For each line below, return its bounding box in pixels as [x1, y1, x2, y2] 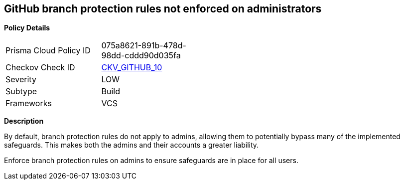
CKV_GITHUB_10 [101, 62, 162, 73]
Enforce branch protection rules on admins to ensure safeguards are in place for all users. [4, 156, 298, 165]
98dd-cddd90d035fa [101, 50, 181, 61]
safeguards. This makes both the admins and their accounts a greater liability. [4, 141, 259, 150]
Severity [5, 74, 36, 85]
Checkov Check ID [5, 62, 75, 73]
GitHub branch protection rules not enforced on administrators [4, 2, 322, 15]
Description [4, 117, 44, 126]
